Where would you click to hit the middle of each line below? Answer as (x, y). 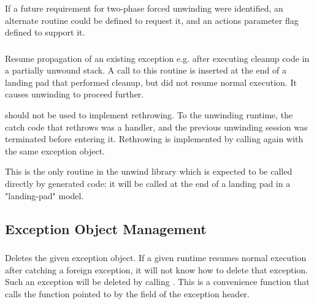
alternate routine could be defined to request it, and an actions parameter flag (152, 20)
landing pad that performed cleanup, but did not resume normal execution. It (151, 82)
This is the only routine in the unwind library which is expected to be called (149, 171)
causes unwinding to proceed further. (75, 94)
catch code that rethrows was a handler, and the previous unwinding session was (156, 127)
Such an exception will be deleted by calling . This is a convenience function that (157, 282)
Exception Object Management (106, 228)
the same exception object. (55, 150)
